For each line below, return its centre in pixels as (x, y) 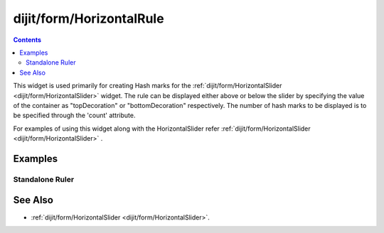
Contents (27, 40)
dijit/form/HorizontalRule (89, 18)
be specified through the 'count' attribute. (74, 115)
